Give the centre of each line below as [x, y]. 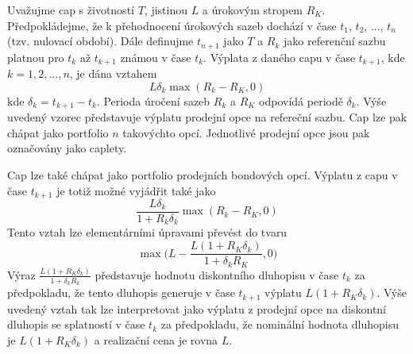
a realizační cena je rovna [156, 339]
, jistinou [166, 10]
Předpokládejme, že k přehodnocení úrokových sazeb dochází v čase [172, 25]
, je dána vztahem [113, 73]
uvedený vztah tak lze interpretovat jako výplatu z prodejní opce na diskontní [197, 308]
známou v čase [156, 57]
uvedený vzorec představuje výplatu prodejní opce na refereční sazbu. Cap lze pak [207, 117]
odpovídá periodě [301, 100]
